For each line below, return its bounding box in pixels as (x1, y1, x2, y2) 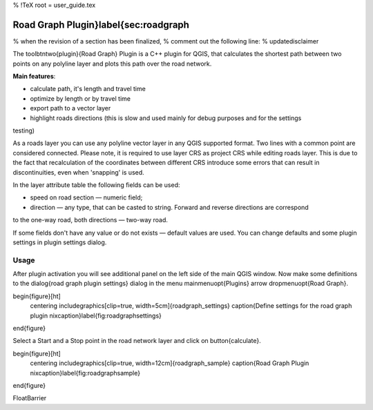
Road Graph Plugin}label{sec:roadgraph (12, 19, 190, 30)
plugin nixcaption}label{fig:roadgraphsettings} (30, 311, 162, 320)
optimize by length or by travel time (30, 94, 131, 103)
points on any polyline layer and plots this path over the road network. (12, 59, 212, 68)
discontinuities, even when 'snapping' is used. (12, 168, 144, 176)
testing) (12, 126, 35, 135)
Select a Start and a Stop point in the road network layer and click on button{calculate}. (12, 337, 262, 345)
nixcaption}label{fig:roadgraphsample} (30, 369, 141, 377)
